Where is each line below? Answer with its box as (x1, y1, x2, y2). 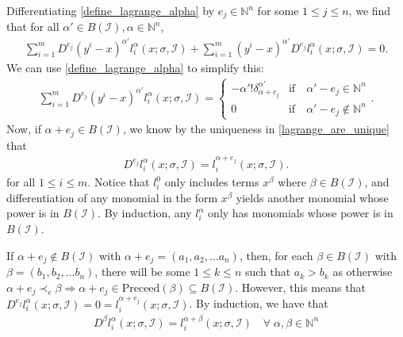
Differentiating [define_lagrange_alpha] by (6, 2, 215, 18)
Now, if (6, 121, 41, 137)
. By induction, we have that (189, 295, 328, 312)
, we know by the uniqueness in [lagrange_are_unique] (122, 121, 390, 137)
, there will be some (94, 263, 190, 280)
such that (244, 263, 291, 280)
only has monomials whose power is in (208, 205, 393, 221)
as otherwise (332, 263, 393, 280)
